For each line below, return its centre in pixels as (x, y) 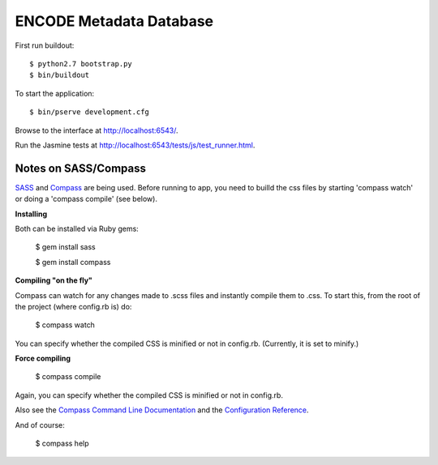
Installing (31, 214)
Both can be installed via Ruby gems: (77, 228)
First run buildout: (45, 45)
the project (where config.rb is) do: (73, 306)
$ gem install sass (66, 247)
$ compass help (62, 444)
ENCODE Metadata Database (114, 21)
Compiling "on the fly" (54, 280)
